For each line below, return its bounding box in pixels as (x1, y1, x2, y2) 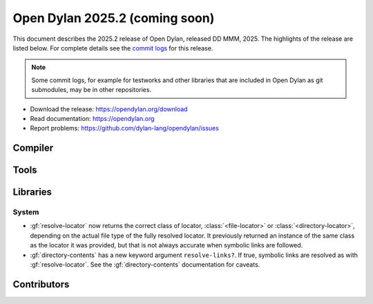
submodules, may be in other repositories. (31, 86, 152, 94)
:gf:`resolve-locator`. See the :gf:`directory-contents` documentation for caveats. (30, 260, 260, 269)
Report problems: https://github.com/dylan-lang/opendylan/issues (30, 124, 219, 133)
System (12, 207, 39, 217)
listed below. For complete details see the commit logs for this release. (12, 44, 213, 52)
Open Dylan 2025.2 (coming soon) (12, 10, 215, 26)
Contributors (12, 278, 70, 290)
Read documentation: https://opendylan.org (30, 114, 155, 122)
